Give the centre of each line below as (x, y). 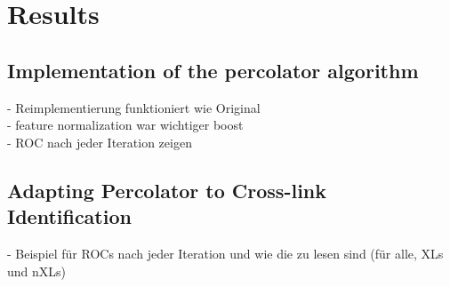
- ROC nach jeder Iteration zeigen (100, 142)
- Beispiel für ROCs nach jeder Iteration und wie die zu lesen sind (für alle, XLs (225, 253)
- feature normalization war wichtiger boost (125, 125)
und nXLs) (37, 271)
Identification (69, 216)
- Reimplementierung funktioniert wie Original (134, 107)
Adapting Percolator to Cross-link (167, 190)
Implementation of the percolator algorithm (213, 70)
